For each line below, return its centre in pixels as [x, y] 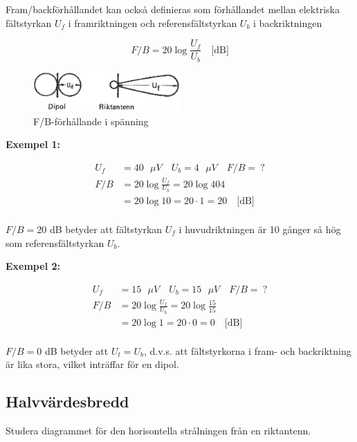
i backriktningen [288, 22]
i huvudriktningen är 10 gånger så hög [260, 229]
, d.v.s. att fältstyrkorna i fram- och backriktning [247, 350]
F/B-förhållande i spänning [91, 121]
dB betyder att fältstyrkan [106, 229]
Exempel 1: [33, 144]
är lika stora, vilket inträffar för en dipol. [92, 364]
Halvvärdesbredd [67, 402]
